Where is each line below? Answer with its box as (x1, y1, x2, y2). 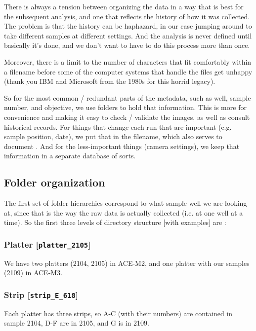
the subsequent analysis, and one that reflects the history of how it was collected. (4, 11, 250, 21)
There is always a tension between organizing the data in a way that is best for (4, 1, 244, 11)
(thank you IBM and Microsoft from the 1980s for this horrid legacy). (4, 76, 215, 86)
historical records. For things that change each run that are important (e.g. (4, 121, 232, 132)
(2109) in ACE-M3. (4, 267, 63, 278)
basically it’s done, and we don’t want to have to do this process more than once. (4, 40, 250, 50)
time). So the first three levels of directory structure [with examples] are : (4, 217, 226, 227)
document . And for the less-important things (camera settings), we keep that (4, 141, 240, 151)
